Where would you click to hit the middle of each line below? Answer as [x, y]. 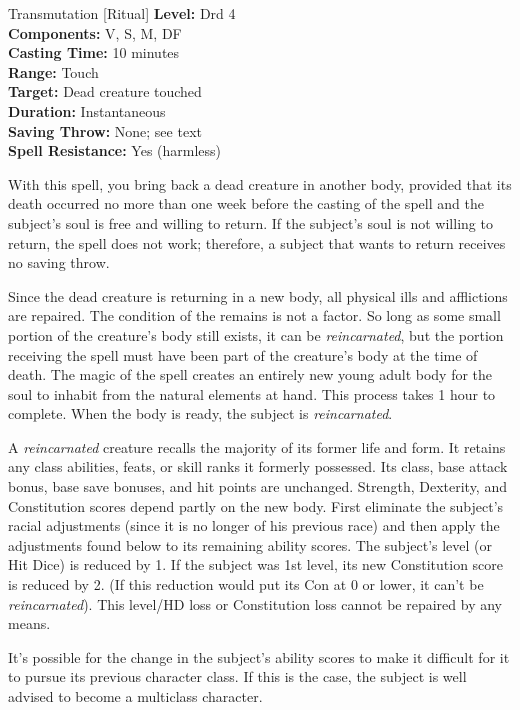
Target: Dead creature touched [105, 91]
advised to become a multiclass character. [135, 696]
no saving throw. [59, 262]
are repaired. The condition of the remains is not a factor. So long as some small [254, 315]
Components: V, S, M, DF [95, 32]
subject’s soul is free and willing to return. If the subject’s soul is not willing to [250, 222]
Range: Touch [53, 71]
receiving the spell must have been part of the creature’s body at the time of [243, 354]
